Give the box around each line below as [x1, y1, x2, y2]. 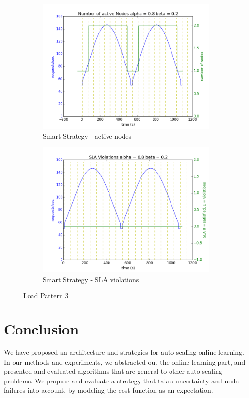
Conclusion [4, 319, 79, 339]
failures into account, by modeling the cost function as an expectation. [4, 385, 213, 395]
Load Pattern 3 [23, 290, 69, 301]
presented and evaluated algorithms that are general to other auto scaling [4, 366, 222, 376]
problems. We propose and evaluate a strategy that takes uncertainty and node [4, 375, 239, 385]
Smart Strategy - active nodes [43, 130, 131, 141]
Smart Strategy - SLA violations [43, 274, 139, 284]
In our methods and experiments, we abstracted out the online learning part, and [4, 356, 246, 366]
